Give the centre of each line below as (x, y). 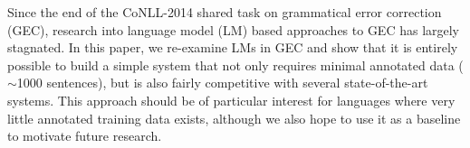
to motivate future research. (85, 136)
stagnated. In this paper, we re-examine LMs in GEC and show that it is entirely (233, 47)
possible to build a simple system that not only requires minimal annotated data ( (235, 65)
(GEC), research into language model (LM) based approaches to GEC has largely (234, 29)
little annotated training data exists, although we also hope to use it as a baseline (234, 118)
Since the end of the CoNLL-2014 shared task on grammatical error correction (225, 12)
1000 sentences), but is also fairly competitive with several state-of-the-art (222, 83)
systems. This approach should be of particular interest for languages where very (231, 100)
